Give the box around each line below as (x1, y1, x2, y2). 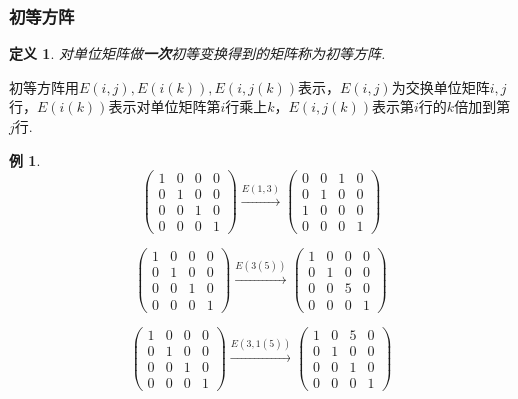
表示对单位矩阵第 (108, 96, 221, 117)
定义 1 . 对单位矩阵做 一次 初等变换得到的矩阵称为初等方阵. (9, 43, 386, 64)
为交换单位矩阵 (391, 76, 490, 97)
